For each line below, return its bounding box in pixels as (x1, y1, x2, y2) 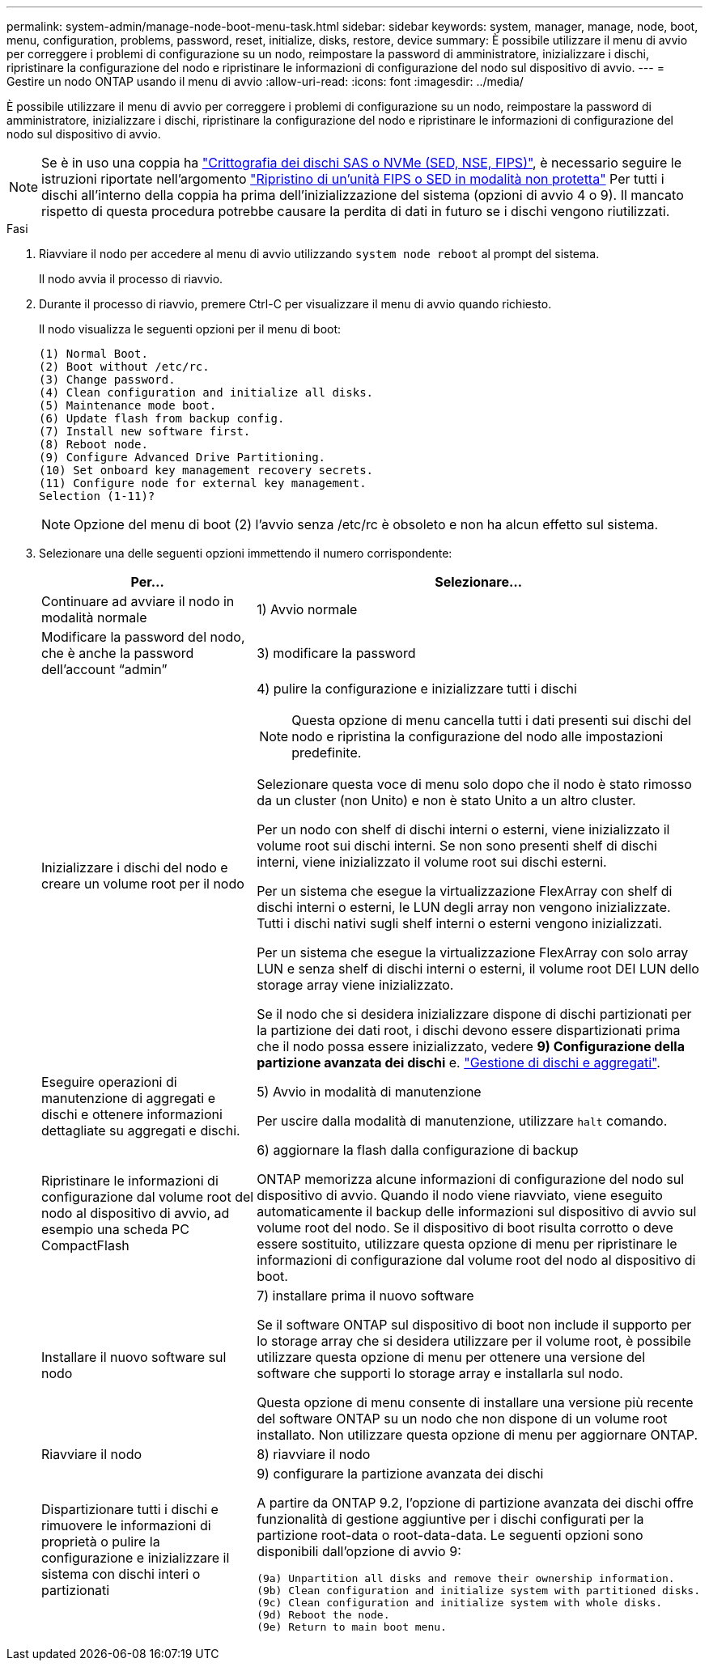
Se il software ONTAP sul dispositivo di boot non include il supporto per (257, 1317, 692, 1333)
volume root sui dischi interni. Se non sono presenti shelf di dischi (257, 838, 657, 854)
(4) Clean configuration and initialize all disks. (39, 386, 374, 399)
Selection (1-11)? (39, 490, 155, 503)
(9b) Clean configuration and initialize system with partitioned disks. (257, 1584, 700, 1597)
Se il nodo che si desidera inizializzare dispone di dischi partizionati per (257, 1006, 692, 1022)
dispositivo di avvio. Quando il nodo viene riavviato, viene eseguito (257, 1187, 663, 1203)
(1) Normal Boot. (39, 347, 148, 360)
